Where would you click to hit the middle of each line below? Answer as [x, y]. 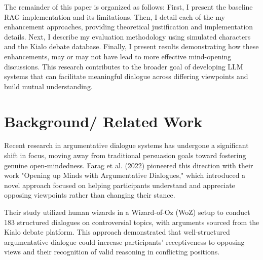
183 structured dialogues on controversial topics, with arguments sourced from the [132, 222]
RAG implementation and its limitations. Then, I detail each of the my [115, 16]
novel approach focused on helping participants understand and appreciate [120, 185]
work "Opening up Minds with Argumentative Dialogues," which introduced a [125, 175]
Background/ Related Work [103, 121]
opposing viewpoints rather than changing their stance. [90, 195]
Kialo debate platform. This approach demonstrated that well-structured [117, 232]
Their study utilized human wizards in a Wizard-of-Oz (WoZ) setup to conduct [127, 212]
